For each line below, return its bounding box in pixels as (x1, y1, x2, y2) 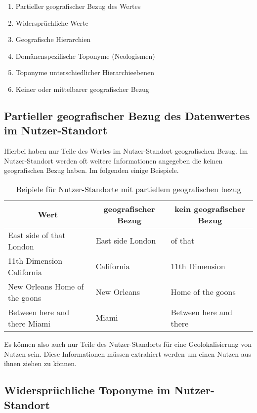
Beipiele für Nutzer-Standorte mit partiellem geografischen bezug (16, 183, 241, 195)
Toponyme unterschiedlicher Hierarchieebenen (15, 67, 155, 78)
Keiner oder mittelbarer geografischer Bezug (15, 83, 149, 94)
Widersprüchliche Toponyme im (4, 382, 171, 398)
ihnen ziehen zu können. (4, 358, 77, 369)
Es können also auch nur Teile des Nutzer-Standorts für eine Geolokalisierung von (4, 338, 252, 349)
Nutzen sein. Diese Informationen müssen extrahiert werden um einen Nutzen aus (4, 348, 252, 359)
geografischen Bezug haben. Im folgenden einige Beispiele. (4, 165, 179, 175)
